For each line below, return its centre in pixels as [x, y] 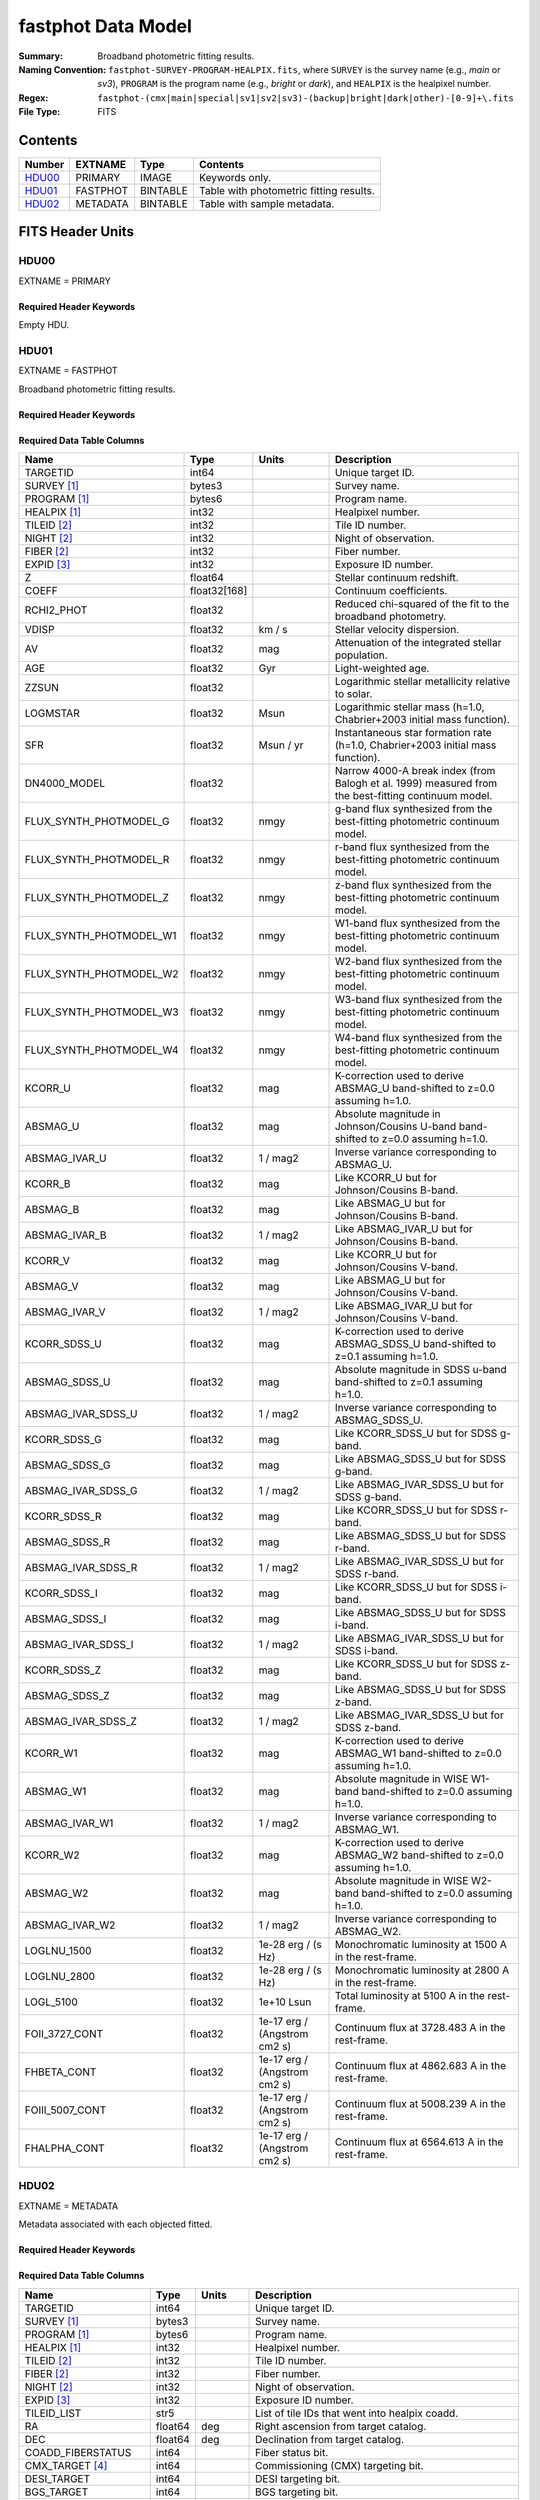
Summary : [41, 56]
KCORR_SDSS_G [63, 1440]
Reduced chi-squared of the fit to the [422, 604]
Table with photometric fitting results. [286, 191]
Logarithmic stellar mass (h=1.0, [409, 707]
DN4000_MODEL [64, 783]
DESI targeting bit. [298, 2478]
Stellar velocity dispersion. [397, 630]
